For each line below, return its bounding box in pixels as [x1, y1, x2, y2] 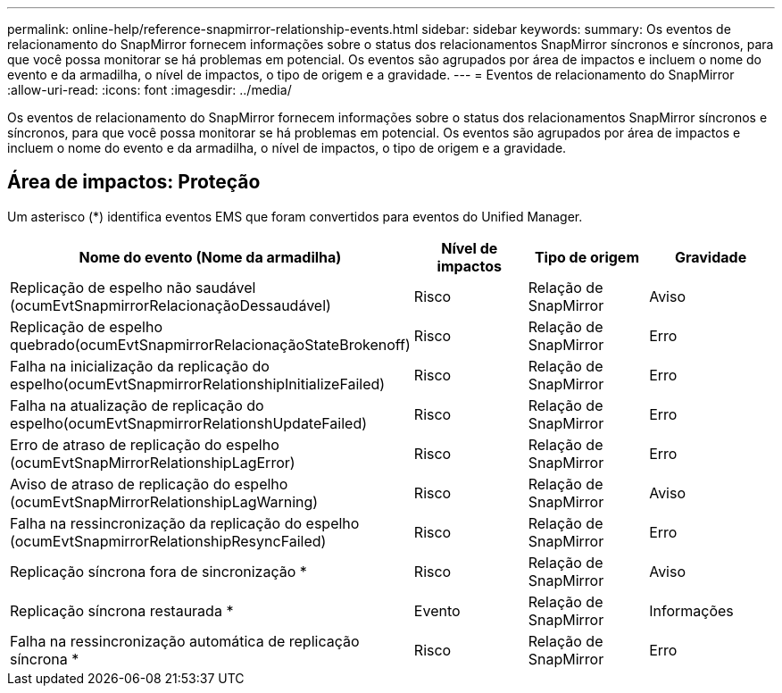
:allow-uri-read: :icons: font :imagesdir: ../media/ [7, 82, 292, 97]
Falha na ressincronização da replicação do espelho [10, 513, 360, 532]
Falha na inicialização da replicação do [10, 356, 270, 375]
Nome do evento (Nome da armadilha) [79, 247, 342, 266]
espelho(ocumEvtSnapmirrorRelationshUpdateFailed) [10, 413, 368, 432]
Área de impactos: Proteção [7, 171, 261, 194]
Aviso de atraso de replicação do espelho [10, 474, 288, 493]
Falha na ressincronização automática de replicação [10, 631, 360, 650]
